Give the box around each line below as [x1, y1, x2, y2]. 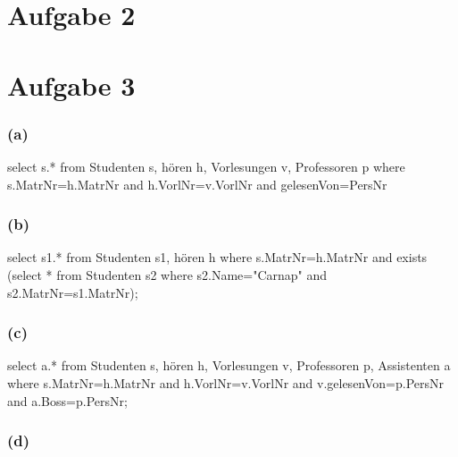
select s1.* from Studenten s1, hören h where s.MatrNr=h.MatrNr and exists [7, 248, 428, 267]
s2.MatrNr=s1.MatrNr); [7, 283, 138, 301]
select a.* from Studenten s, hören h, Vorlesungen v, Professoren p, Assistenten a [7, 356, 451, 375]
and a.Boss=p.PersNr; [7, 391, 128, 410]
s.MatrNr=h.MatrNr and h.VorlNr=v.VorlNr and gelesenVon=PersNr [7, 174, 387, 193]
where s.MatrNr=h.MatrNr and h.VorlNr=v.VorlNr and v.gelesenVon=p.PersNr [7, 373, 445, 392]
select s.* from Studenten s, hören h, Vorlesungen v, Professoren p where [7, 157, 405, 175]
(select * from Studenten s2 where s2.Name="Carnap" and [7, 265, 328, 284]
